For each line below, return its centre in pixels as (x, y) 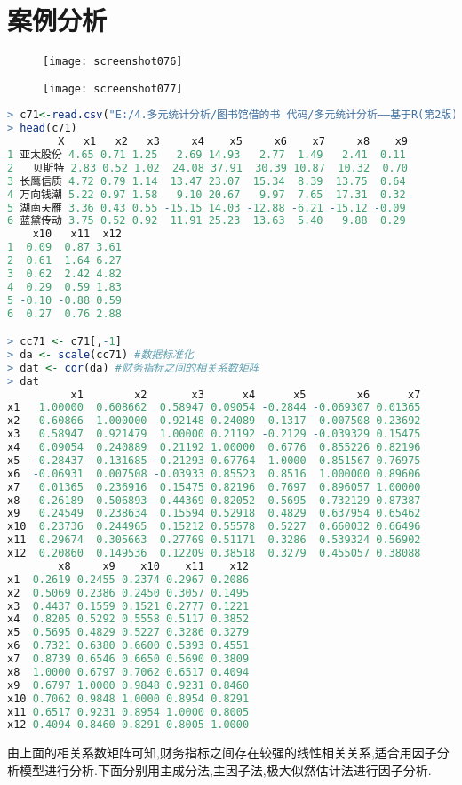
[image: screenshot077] (113, 88)
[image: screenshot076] (113, 62)
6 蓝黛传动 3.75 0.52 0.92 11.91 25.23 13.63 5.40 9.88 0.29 (207, 221)
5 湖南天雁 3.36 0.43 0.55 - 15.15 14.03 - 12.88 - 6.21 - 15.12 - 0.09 (207, 208)
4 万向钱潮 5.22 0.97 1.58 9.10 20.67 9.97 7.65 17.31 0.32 (207, 194)
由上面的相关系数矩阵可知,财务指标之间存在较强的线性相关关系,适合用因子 (222, 753)
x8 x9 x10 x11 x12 (154, 566)
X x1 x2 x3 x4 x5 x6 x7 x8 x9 (233, 142)
